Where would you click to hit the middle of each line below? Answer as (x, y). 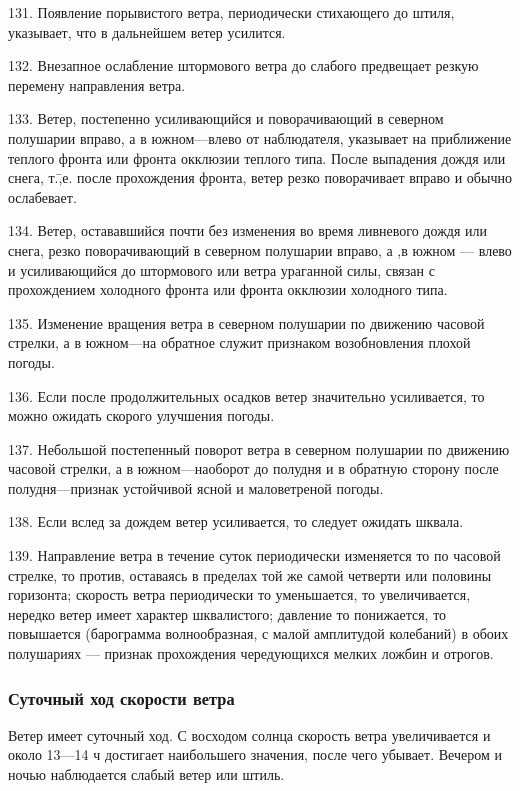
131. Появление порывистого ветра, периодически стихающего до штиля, (231, 12)
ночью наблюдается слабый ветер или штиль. (146, 774)
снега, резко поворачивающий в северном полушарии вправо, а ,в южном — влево (260, 249)
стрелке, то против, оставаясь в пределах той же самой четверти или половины (250, 574)
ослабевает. (42, 196)
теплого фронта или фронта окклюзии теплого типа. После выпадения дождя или (257, 157)
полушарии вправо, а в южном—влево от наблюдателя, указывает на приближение (260, 137)
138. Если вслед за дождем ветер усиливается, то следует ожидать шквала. (236, 521)
